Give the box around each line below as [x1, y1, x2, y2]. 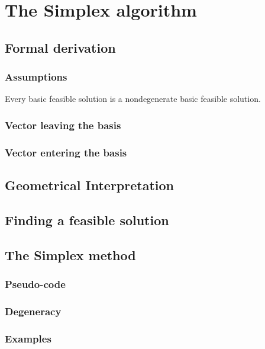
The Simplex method [5, 245, 136, 264]
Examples [5, 331, 51, 345]
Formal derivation [5, 38, 116, 56]
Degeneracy [5, 303, 62, 318]
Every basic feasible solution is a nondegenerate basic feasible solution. [5, 92, 261, 105]
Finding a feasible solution [5, 210, 169, 229]
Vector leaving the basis [5, 117, 121, 132]
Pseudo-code [5, 276, 66, 291]
